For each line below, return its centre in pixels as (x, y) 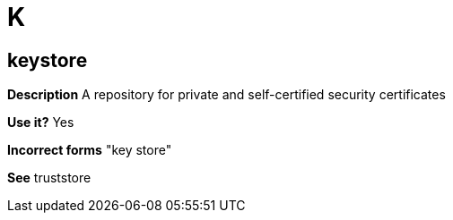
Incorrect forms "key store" (90, 150)
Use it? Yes (41, 123)
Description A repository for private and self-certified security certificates (226, 95)
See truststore (49, 178)
